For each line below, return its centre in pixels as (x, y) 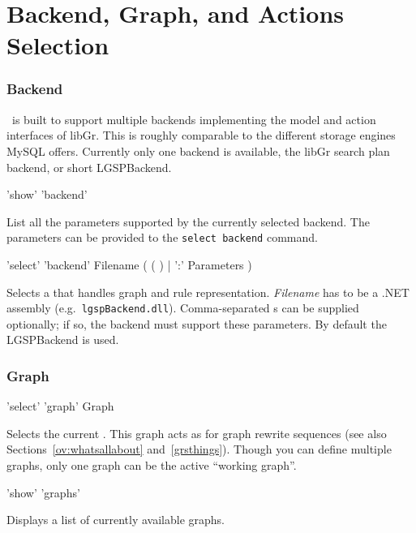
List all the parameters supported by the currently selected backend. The (188, 221)
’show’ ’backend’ (47, 194)
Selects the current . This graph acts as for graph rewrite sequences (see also (197, 433)
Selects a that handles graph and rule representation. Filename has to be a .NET (208, 292)
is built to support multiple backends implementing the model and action (194, 119)
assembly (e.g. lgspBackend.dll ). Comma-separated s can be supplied (183, 308)
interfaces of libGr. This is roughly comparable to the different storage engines (201, 135)
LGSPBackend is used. (63, 340)
